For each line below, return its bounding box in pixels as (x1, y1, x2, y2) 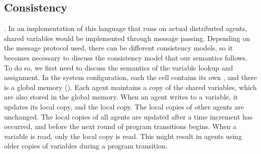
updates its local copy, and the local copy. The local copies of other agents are (4, 101, 244, 111)
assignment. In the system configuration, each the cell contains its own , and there (4, 72, 257, 82)
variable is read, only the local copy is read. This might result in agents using (4, 130, 242, 141)
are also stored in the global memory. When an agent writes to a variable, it (4, 91, 238, 102)
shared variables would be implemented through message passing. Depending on (4, 32, 250, 43)
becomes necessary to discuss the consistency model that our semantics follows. (4, 52, 248, 62)
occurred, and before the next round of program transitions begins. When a (4, 121, 236, 131)
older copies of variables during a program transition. (4, 140, 168, 151)
